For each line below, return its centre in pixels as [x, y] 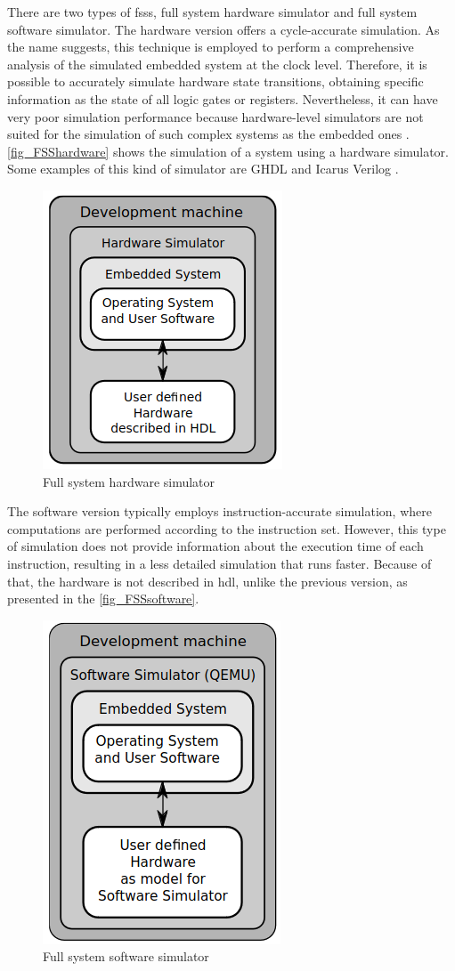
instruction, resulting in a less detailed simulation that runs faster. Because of [219, 563]
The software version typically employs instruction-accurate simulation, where [219, 511]
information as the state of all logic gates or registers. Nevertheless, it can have [223, 98]
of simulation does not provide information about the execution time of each [215, 546]
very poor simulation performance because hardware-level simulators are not [215, 116]
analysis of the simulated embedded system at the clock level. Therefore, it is [217, 64]
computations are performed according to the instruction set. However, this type [227, 528]
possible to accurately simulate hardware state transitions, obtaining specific [215, 81]
